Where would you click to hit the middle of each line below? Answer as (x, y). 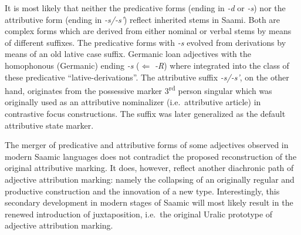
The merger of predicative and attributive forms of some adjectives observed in (147, 145)
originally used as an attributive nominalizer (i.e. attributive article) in (133, 102)
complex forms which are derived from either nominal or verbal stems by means (148, 31)
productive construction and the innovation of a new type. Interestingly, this (142, 191)
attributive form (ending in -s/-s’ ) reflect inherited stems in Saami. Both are (143, 19)
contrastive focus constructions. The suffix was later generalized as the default (145, 113)
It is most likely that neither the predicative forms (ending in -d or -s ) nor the (145, 8)
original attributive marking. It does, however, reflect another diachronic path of (149, 168)
